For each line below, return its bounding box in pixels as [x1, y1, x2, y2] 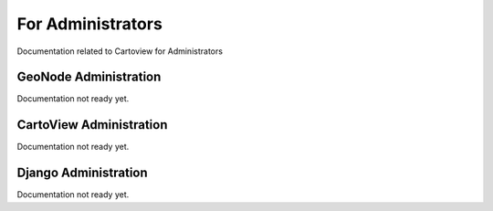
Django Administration [16, 165, 148, 181]
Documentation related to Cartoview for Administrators [16, 46, 224, 57]
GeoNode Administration [16, 69, 162, 85]
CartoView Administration [16, 117, 168, 132]
